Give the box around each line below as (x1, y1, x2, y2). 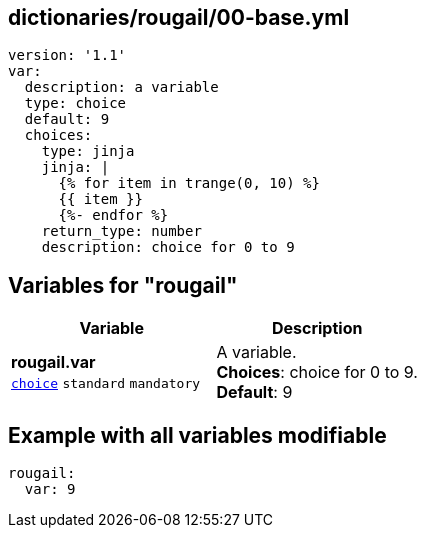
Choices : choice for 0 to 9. (216, 362, 418, 383)
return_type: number (41, 223, 202, 240)
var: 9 (24, 481, 76, 498)
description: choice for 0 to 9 (41, 239, 295, 256)
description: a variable (24, 79, 219, 96)
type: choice (24, 95, 127, 112)
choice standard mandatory (11, 376, 201, 392)
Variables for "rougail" (8, 272, 238, 298)
